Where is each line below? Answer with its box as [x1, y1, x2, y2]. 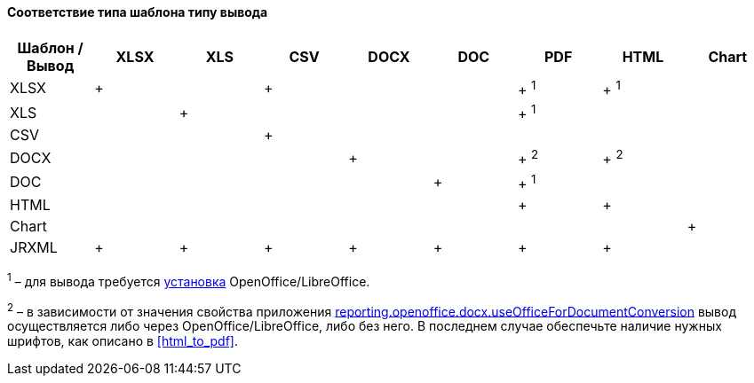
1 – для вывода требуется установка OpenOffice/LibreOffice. [7, 270, 370, 289]
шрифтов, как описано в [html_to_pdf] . [7, 333, 239, 349]
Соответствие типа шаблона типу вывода [7, 4, 268, 20]
